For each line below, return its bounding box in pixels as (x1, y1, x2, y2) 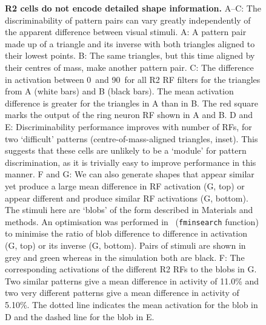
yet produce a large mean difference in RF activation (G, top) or (5, 179, 245, 192)
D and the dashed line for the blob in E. (5, 310, 155, 323)
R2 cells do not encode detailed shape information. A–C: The (5, 2, 261, 14)
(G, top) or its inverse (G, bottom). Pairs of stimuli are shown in (5, 238, 246, 251)
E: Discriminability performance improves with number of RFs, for (5, 120, 252, 133)
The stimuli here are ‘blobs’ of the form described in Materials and (5, 203, 253, 216)
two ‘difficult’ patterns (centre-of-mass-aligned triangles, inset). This (5, 132, 258, 145)
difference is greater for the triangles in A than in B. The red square (5, 96, 258, 109)
